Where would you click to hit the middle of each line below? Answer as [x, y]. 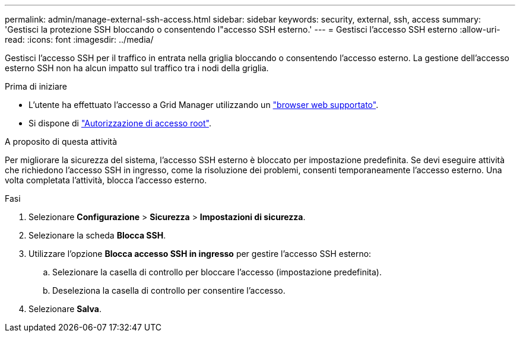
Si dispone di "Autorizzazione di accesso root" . [120, 123]
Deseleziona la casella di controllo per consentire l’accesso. [169, 290]
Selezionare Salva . [65, 309]
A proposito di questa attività [61, 142]
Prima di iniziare [36, 86]
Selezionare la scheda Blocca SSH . [97, 235]
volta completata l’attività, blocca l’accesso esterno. [106, 180]
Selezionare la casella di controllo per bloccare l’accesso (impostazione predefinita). [217, 272]
